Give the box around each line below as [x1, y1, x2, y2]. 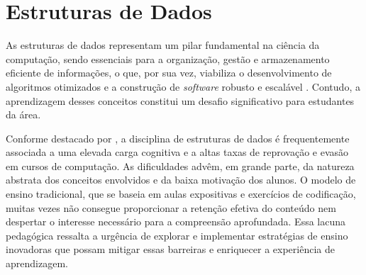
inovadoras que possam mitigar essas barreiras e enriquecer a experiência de [6, 242, 335, 257]
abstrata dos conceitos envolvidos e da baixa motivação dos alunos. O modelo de [6, 172, 356, 187]
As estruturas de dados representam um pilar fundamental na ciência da [6, 38, 320, 52]
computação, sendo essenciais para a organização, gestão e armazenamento [6, 51, 330, 66]
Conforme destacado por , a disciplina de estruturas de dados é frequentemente [6, 130, 350, 145]
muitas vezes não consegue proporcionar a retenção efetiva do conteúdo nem [6, 200, 336, 215]
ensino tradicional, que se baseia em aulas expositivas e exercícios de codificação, [6, 186, 356, 201]
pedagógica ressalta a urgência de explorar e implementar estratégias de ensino [6, 228, 348, 242]
